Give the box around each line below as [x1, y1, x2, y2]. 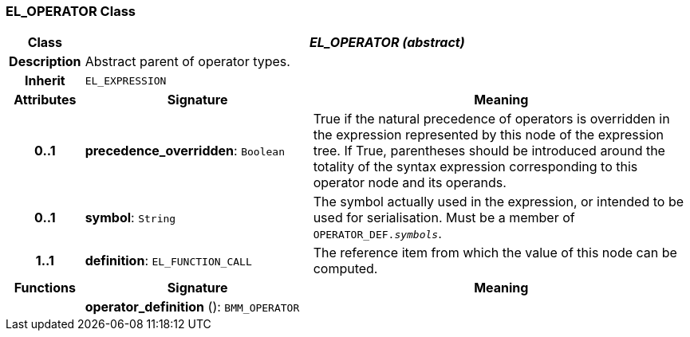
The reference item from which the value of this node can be [313, 245, 677, 261]
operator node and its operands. [313, 174, 507, 191]
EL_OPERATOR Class [6, 3, 136, 19]
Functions [14, 280, 76, 296]
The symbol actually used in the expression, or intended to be [313, 194, 684, 210]
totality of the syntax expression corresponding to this [313, 159, 638, 175]
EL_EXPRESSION [85, 74, 167, 87]
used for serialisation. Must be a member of [313, 210, 575, 226]
